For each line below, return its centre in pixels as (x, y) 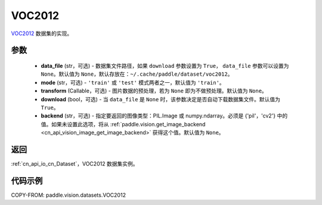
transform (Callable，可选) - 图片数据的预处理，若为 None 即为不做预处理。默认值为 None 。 (154, 91)
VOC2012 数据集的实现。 (42, 33)
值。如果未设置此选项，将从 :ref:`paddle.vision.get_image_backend (123, 124)
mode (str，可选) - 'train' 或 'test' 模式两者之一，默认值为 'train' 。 (133, 82)
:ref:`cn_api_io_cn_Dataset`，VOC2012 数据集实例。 (75, 163)
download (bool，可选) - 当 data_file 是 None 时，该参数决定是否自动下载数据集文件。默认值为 (160, 99)
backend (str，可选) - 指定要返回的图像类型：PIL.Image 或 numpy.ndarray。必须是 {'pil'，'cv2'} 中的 (164, 116)
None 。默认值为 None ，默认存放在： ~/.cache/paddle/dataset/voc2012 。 (137, 74)
